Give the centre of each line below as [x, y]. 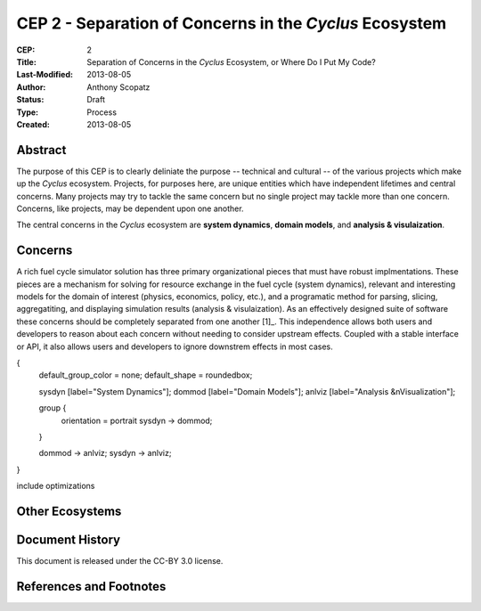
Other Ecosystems [69, 511]
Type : [28, 112]
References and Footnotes [91, 587]
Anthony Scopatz [118, 87]
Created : [33, 124]
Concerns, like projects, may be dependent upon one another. [130, 208]
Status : [30, 100]
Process [102, 112]
